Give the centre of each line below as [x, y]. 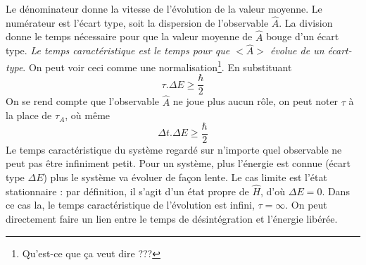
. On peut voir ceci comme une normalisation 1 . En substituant [157, 66]
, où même [88, 115]
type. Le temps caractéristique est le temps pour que [118, 50]
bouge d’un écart [303, 36]
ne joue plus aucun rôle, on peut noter [255, 101]
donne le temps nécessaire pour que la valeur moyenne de [129, 36]
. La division [306, 22]
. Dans [336, 191]
